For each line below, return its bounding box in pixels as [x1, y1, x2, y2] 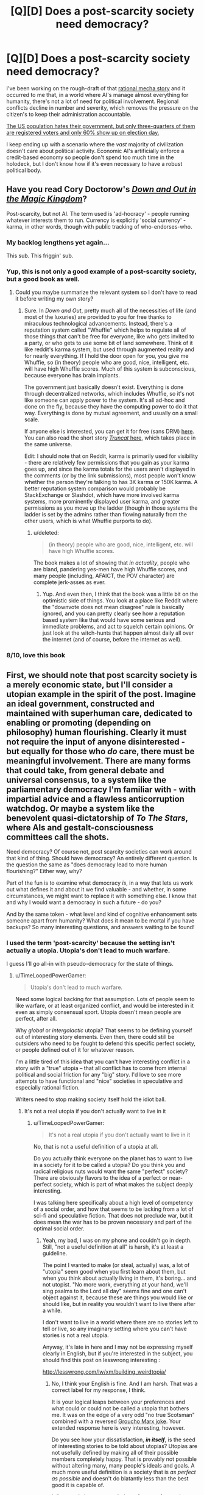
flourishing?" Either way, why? [6, 868, 82, 875]
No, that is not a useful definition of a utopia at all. [33, 1143, 158, 1151]
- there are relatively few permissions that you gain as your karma [24, 459, 190, 466]
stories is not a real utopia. [42, 1332, 109, 1339]
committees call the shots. [6, 832, 110, 842]
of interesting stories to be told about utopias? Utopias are [51, 1443, 198, 1450]
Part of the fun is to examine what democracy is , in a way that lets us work [6, 879, 194, 887]
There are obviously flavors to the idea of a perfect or [33, 1174, 168, 1182]
